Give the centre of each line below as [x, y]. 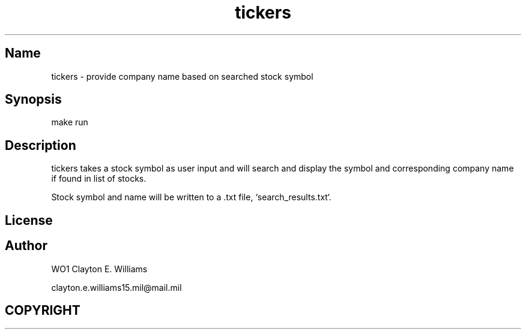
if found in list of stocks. [99, 179]
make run [70, 122]
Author [26, 246]
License [29, 220]
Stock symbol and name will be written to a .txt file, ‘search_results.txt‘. [191, 197]
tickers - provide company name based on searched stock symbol [182, 76]
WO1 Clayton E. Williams [99, 269]
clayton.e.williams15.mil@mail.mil [116, 287]
